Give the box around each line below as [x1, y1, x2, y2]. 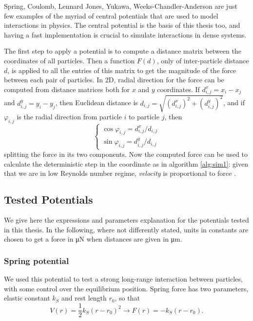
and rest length [61, 293, 107, 303]
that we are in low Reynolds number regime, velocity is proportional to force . [4, 168, 236, 178]
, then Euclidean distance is [55, 97, 138, 108]
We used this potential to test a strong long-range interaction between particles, [4, 274, 243, 284]
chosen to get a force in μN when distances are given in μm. [4, 234, 182, 244]
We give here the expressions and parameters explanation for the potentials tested [4, 215, 249, 225]
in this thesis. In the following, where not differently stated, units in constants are [4, 224, 249, 234]
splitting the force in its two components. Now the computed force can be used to [4, 149, 248, 159]
